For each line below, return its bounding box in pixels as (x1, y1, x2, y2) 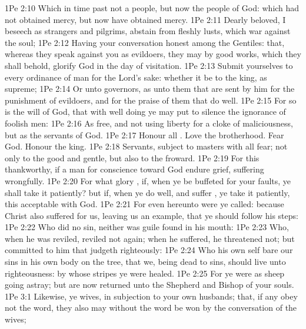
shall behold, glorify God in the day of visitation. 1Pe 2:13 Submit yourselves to (5, 59, 293, 71)
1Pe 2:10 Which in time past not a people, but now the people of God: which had (5, 2, 300, 14)
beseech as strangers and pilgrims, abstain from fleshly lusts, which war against (5, 25, 291, 37)
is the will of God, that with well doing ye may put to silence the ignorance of (5, 105, 286, 118)
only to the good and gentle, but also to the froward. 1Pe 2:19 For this (5, 151, 260, 164)
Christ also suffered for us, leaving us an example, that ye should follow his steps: (5, 209, 298, 221)
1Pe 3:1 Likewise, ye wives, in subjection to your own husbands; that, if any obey (5, 290, 298, 302)
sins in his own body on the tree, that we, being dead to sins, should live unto (5, 255, 286, 268)
